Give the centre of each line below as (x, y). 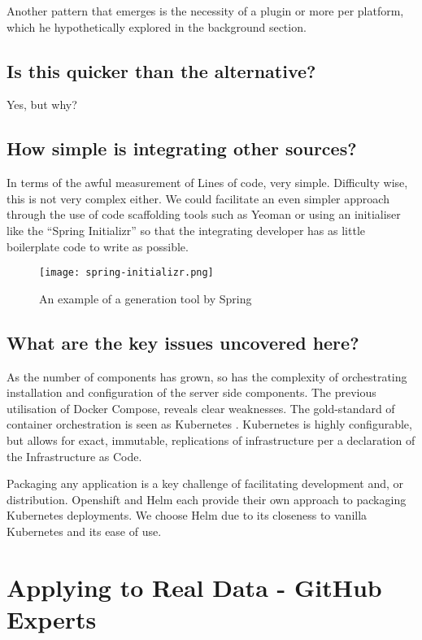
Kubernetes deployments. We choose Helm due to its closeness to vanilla (187, 515)
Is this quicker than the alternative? (161, 70)
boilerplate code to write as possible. (98, 246)
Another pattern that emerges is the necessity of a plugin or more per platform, (205, 11)
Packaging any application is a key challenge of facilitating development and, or (205, 483)
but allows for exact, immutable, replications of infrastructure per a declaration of (211, 440)
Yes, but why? (42, 104)
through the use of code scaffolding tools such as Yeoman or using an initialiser (204, 214)
